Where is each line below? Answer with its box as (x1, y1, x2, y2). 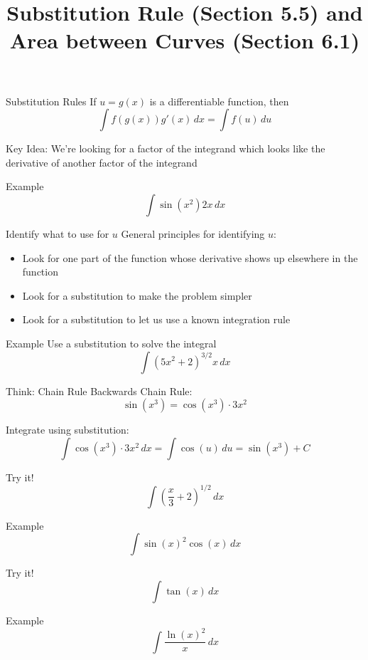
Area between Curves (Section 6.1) (9, 26, 360, 55)
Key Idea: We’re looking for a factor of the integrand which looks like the (6, 141, 325, 156)
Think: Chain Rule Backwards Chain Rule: (6, 383, 193, 398)
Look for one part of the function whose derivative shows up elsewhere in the (22, 250, 358, 265)
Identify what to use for (6, 226, 109, 241)
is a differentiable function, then (149, 93, 289, 108)
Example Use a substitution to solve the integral (6, 335, 217, 350)
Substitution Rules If (6, 93, 97, 108)
